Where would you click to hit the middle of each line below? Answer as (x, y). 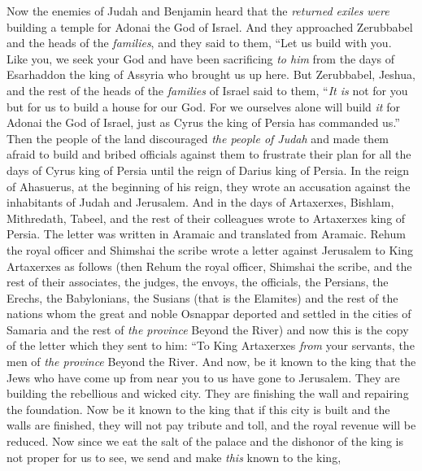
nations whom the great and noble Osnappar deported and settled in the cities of (209, 314)
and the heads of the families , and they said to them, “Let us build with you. (199, 43)
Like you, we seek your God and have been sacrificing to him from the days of (201, 58)
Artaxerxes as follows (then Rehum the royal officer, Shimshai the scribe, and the (209, 266)
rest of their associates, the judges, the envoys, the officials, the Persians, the (198, 282)
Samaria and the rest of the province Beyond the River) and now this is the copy (208, 329)
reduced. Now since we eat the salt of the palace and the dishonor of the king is (205, 441)
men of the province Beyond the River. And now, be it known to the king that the (211, 362)
